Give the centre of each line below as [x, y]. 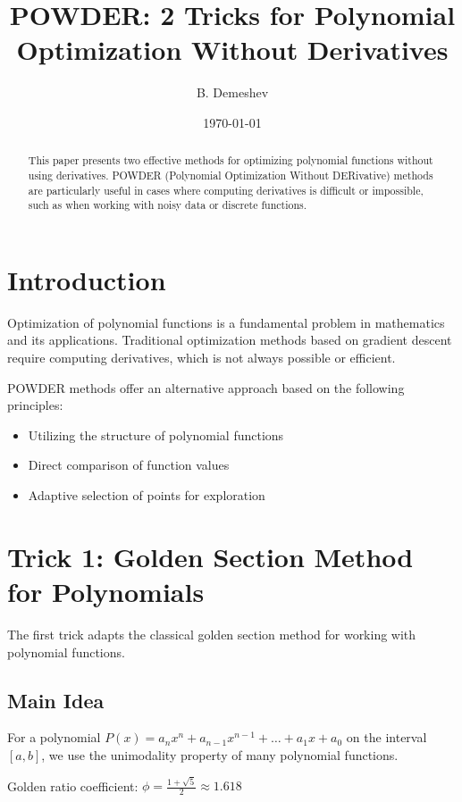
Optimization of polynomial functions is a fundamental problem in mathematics [226, 322]
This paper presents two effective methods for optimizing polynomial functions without [231, 160]
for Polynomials [106, 591]
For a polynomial [54, 737]
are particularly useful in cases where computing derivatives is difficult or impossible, [226, 190]
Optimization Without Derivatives [232, 50]
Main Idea [56, 700]
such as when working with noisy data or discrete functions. [168, 205]
